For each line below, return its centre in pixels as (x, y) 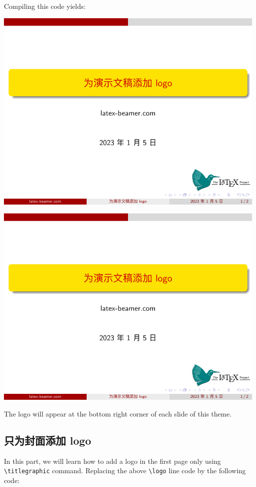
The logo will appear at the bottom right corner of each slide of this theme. (118, 413)
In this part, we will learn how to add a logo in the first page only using (112, 461)
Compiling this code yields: (45, 6)
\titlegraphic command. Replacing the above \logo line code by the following (125, 470)
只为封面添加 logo (48, 440)
